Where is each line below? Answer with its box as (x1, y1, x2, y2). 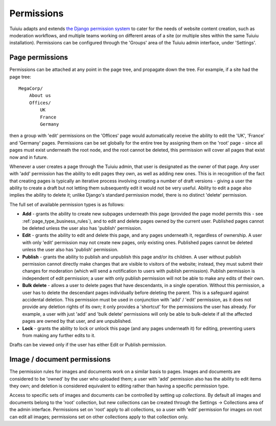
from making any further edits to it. (22, 332, 96, 338)
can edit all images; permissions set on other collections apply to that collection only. (9, 414, 189, 420)
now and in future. (9, 154, 48, 160)
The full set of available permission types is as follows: (9, 201, 125, 207)
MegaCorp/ (18, 86, 43, 91)
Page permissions (9, 53, 68, 62)
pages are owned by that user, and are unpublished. (22, 318, 132, 324)
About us (29, 92, 51, 99)
